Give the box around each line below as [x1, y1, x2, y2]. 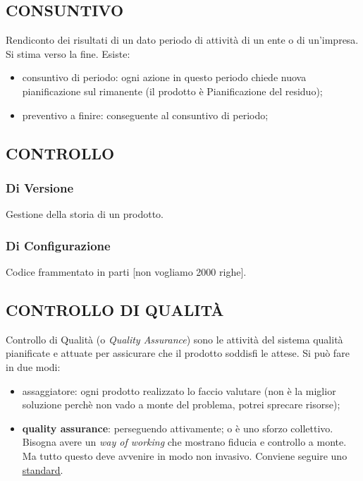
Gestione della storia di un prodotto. [6, 207, 164, 221]
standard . [22, 462, 63, 477]
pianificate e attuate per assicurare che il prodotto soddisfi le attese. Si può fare [6, 346, 350, 360]
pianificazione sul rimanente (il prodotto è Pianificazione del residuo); [22, 83, 323, 98]
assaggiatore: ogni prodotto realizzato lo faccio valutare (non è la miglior [22, 383, 336, 398]
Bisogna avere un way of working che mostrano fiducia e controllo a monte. [22, 434, 347, 449]
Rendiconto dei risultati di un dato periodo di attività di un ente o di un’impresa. [6, 32, 359, 47]
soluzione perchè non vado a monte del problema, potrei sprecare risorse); [22, 397, 340, 412]
